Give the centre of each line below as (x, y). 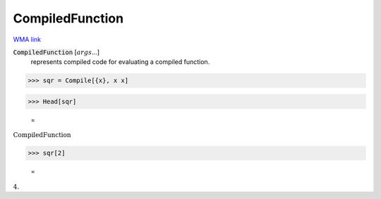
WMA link (27, 39)
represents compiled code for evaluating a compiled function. (120, 62)
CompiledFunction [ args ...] (56, 52)
